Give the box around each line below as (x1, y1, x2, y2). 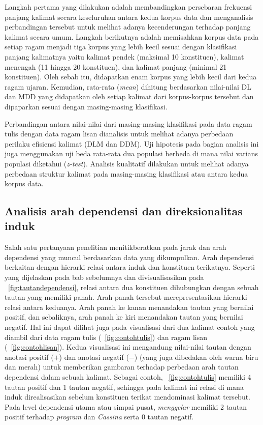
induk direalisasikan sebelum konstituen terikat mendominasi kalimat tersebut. (5, 391, 251, 402)
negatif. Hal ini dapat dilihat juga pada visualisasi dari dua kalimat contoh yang (5, 322, 255, 332)
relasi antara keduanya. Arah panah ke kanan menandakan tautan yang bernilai (5, 301, 254, 312)
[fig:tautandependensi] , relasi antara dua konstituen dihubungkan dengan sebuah (8, 281, 259, 292)
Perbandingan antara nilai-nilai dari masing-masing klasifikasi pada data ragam (5, 118, 252, 129)
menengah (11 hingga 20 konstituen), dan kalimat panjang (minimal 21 (5, 61, 227, 72)
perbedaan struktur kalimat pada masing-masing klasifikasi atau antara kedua (5, 168, 248, 179)
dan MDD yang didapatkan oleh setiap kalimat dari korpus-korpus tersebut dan (5, 91, 254, 102)
